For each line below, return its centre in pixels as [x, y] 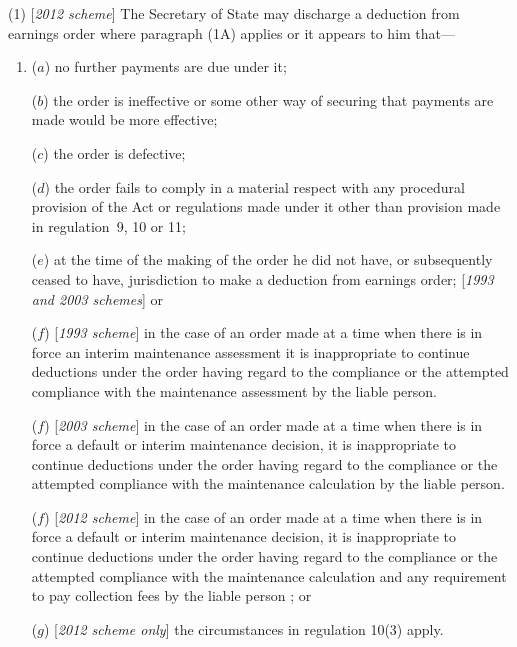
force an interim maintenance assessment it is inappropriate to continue [250, 351]
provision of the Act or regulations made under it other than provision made [266, 206]
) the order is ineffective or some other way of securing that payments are [268, 99]
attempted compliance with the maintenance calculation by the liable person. [268, 483]
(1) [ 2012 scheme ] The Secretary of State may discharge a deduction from [234, 13]
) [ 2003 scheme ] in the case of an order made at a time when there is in [263, 424]
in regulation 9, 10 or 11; [108, 225]
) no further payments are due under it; [165, 66]
